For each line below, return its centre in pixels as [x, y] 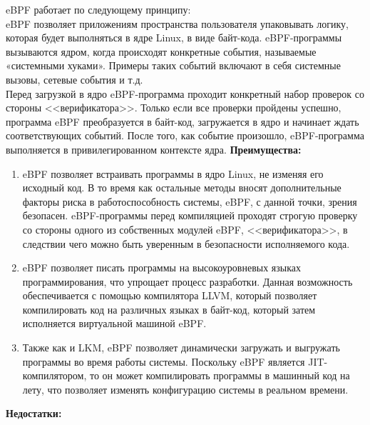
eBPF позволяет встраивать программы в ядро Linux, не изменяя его [173, 173]
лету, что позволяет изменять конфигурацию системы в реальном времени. [185, 389]
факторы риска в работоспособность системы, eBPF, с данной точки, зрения [190, 201]
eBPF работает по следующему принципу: [98, 9]
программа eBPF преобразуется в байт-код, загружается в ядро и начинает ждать [183, 121]
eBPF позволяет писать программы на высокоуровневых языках [161, 267]
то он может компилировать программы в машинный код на [220, 375]
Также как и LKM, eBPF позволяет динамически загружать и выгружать [181, 347]
